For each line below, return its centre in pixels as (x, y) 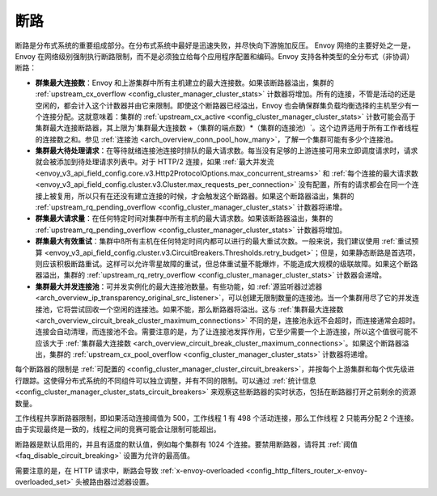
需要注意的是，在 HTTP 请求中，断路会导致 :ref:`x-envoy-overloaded (129, 470)
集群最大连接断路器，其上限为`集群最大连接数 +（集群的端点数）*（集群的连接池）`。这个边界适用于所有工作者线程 (227, 128)
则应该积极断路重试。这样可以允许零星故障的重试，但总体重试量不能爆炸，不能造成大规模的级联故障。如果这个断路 (227, 264)
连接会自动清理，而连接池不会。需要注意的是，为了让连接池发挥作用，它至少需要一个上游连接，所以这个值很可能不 (227, 332)
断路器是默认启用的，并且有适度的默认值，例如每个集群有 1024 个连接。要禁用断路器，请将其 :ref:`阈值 (186, 444)
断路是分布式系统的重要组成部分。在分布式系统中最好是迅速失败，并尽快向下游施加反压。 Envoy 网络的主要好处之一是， (215, 45)
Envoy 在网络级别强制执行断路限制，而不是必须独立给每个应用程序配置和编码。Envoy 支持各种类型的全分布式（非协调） (214, 56)
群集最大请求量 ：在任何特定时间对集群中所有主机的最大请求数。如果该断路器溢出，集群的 (184, 218)
